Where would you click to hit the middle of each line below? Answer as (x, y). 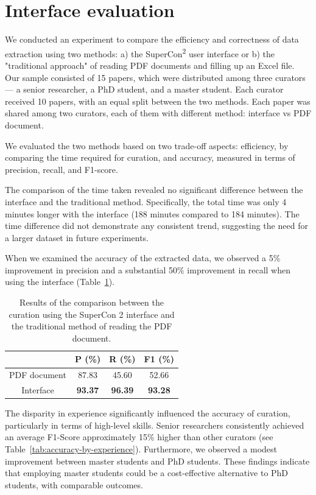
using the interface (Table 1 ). (60, 282)
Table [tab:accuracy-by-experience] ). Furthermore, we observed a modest (141, 449)
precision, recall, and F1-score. (61, 169)
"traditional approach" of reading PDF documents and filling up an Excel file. (150, 65)
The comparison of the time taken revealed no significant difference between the (154, 190)
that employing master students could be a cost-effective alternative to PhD (147, 473)
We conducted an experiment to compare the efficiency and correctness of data (152, 39)
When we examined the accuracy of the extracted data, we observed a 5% (143, 258)
